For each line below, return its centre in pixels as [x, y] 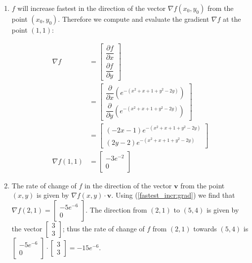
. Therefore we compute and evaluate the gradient [134, 19]
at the [232, 19]
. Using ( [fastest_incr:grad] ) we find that [173, 195]
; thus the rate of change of [104, 228]
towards [205, 228]
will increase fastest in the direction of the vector [92, 8]
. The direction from [116, 209]
